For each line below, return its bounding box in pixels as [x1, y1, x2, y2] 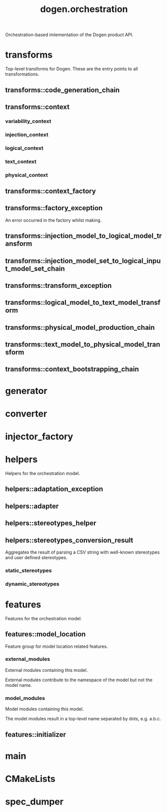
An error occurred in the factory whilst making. [5, 217, 102, 223]
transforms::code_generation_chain [5, 86, 120, 94]
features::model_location [5, 630, 86, 639]
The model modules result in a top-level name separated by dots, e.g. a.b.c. [5, 716, 161, 722]
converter [5, 408, 47, 419]
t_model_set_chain [5, 264, 65, 273]
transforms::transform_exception [5, 281, 112, 290]
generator [5, 385, 47, 396]
